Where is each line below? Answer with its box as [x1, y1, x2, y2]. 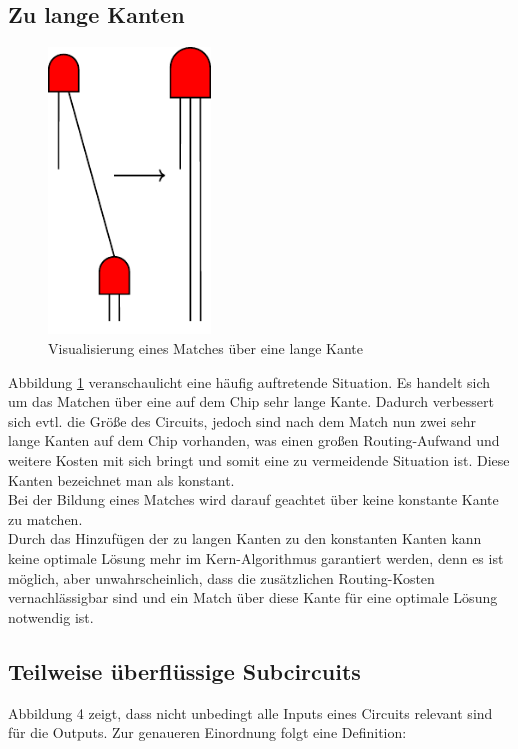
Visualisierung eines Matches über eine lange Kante [48, 338, 363, 359]
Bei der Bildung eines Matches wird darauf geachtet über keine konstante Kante [8, 489, 499, 510]
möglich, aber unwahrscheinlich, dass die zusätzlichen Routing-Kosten [8, 567, 435, 588]
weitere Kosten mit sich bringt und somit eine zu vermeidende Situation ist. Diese [8, 450, 510, 470]
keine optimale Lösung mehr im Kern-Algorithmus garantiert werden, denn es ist [8, 547, 504, 568]
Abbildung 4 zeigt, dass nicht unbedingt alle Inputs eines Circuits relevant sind [8, 702, 493, 723]
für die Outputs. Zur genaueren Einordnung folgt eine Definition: [8, 722, 407, 743]
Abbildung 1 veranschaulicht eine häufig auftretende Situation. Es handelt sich [8, 371, 491, 392]
